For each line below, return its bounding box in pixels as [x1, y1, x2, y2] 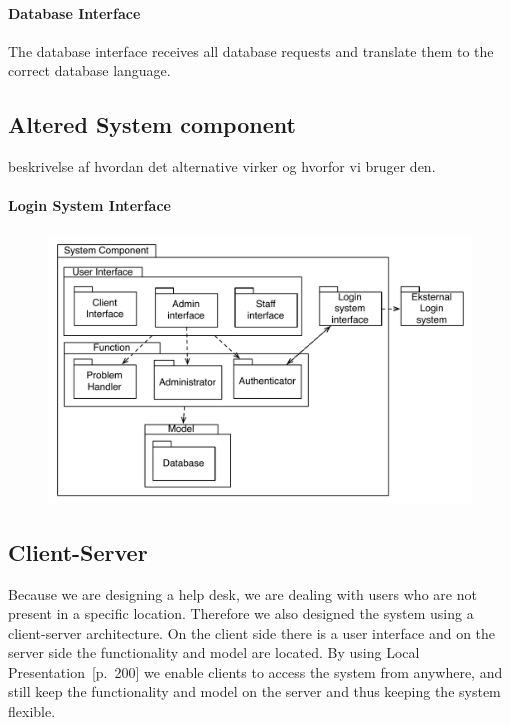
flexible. [8, 701, 56, 722]
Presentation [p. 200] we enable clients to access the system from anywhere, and [8, 661, 503, 682]
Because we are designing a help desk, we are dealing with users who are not [8, 583, 477, 604]
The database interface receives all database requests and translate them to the [8, 40, 494, 61]
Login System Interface [8, 195, 171, 216]
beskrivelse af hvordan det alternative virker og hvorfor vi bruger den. [8, 156, 436, 177]
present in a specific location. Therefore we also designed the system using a [8, 603, 474, 624]
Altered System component [8, 109, 296, 140]
